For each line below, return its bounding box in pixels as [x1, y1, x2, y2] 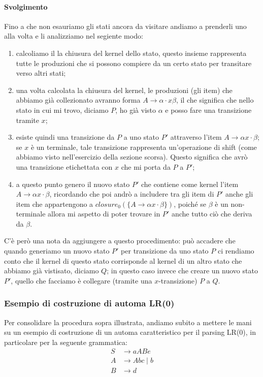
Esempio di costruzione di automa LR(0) [4, 297, 175, 309]
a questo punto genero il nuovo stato [16, 178, 130, 189]
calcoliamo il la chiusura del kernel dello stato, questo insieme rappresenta [16, 47, 247, 58]
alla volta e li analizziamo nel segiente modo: [4, 30, 143, 41]
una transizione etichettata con [16, 161, 113, 172]
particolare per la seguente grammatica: [4, 336, 127, 347]
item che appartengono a [16, 198, 93, 209]
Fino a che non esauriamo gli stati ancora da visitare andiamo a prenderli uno [4, 20, 247, 31]
